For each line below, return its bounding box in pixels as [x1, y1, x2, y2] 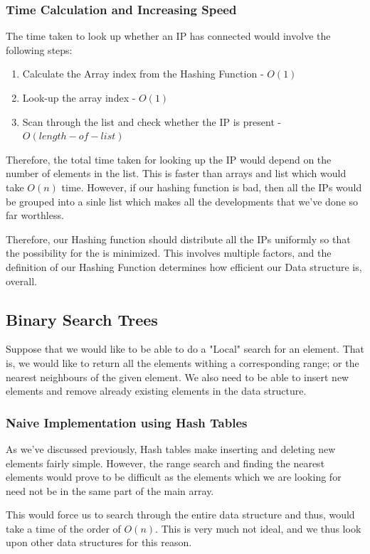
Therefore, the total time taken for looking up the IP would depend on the [6, 151, 332, 166]
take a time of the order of [6, 521, 121, 536]
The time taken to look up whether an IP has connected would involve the [6, 28, 331, 43]
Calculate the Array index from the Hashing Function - [22, 66, 264, 81]
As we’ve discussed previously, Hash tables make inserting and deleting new [6, 441, 336, 456]
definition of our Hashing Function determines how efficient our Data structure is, [6, 259, 362, 274]
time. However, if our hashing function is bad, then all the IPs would [61, 179, 362, 194]
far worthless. [6, 208, 64, 223]
